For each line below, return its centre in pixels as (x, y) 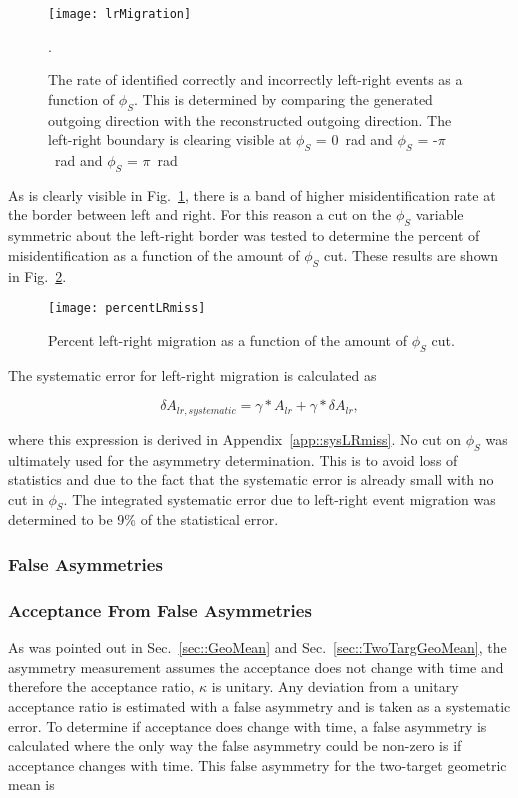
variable (439, 214)
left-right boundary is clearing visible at (170, 139)
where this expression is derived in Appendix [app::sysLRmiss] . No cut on (235, 438)
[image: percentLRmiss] (127, 308)
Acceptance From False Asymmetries (160, 609)
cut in (26, 498)
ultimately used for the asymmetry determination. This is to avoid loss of (233, 459)
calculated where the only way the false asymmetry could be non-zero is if (235, 745)
